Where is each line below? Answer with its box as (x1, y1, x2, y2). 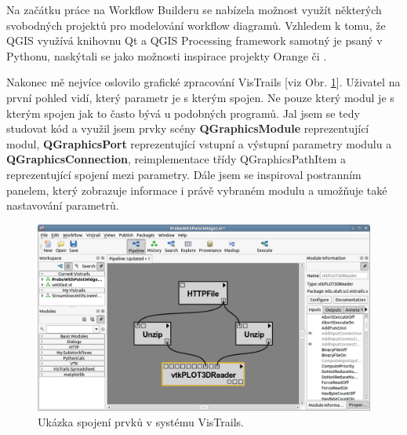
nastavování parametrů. (6, 197, 119, 214)
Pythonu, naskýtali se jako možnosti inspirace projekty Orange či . (6, 47, 327, 64)
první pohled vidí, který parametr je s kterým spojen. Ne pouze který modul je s (6, 89, 394, 105)
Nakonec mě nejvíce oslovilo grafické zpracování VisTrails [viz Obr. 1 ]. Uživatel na (6, 74, 401, 90)
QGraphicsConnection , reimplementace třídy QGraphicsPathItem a (6, 151, 347, 167)
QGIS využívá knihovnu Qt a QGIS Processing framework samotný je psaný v (6, 32, 383, 49)
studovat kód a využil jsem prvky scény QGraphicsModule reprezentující (6, 120, 369, 137)
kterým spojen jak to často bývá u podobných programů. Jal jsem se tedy (6, 104, 360, 121)
